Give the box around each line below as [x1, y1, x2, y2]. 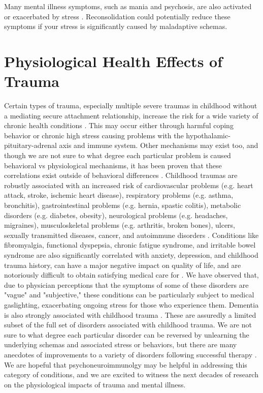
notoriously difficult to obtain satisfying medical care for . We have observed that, [4, 269, 259, 280]
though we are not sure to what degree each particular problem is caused [4, 150, 231, 161]
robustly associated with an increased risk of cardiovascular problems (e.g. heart [4, 179, 253, 190]
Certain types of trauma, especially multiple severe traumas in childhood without [4, 100, 257, 111]
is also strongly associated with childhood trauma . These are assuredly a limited [4, 309, 256, 320]
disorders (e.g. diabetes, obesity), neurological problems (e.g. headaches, [4, 209, 228, 220]
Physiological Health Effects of [4, 50, 222, 71]
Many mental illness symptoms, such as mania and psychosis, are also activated [4, 1, 252, 11]
